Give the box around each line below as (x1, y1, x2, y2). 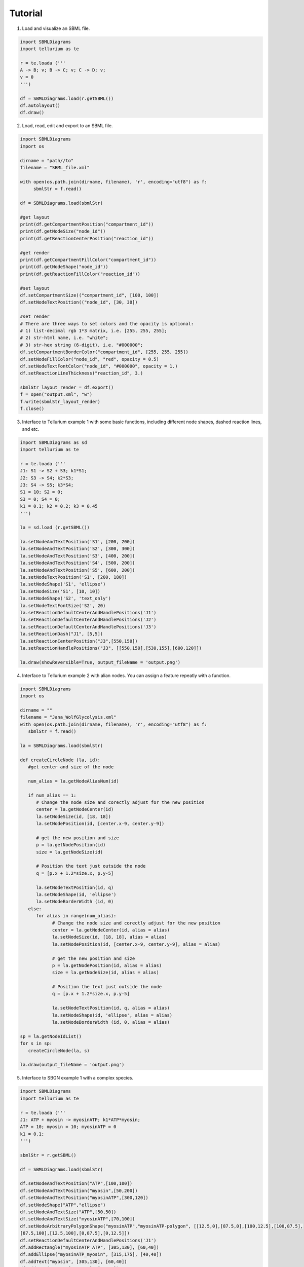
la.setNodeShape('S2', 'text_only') (20, 595, 111, 602)
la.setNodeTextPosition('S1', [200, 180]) (20, 574, 127, 580)
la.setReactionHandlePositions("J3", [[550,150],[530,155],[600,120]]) (20, 645, 202, 651)
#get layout (20, 214, 50, 220)
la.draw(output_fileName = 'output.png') (20, 1062, 125, 1068)
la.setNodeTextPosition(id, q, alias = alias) (52, 1005, 170, 1011)
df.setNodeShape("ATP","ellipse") (20, 1202, 106, 1208)
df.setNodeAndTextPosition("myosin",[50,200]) (20, 1187, 138, 1194)
